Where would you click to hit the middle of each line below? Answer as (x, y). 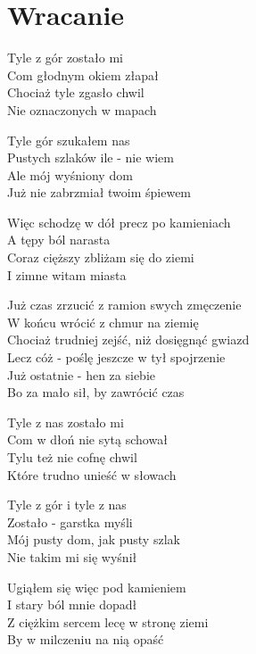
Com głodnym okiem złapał (83, 75)
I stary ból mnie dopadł (72, 604)
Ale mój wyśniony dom (70, 174)
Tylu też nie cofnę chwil (72, 457)
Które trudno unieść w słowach (92, 474)
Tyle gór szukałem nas (69, 140)
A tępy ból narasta (59, 240)
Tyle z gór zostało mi (66, 58)
